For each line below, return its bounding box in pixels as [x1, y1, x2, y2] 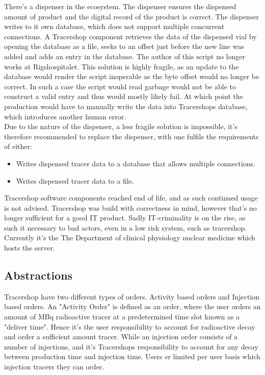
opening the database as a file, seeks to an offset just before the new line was [4, 41, 244, 52]
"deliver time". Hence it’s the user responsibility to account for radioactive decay [4, 321, 255, 332]
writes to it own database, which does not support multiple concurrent [4, 21, 225, 32]
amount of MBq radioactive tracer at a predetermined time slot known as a [4, 311, 240, 322]
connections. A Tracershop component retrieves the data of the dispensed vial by [4, 31, 257, 41]
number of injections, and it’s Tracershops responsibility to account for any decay [4, 341, 258, 352]
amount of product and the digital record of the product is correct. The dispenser [4, 11, 259, 21]
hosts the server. [4, 242, 55, 253]
